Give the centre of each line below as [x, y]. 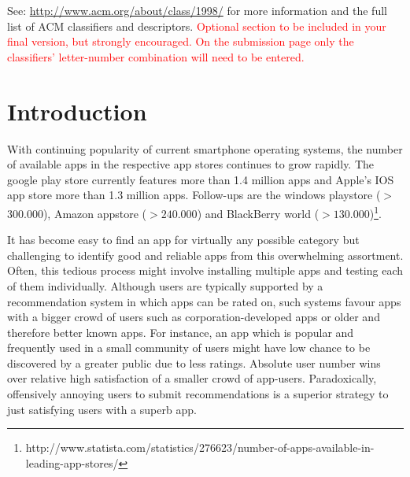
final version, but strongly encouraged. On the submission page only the [181, 41]
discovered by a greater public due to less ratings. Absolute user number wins [194, 362]
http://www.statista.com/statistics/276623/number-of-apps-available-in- [200, 447]
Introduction [77, 111]
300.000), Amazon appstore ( [77, 213]
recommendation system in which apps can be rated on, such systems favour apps [204, 301]
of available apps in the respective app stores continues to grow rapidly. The [191, 164]
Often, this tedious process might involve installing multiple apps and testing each [205, 270]
